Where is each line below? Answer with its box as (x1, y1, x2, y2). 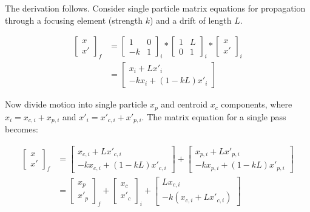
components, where (221, 98, 292, 111)
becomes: (5, 122, 38, 135)
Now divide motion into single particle (5, 98, 147, 111)
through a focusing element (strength (5, 13, 143, 26)
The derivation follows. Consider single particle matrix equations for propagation (5, 2, 306, 14)
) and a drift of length (149, 13, 232, 26)
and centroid (161, 98, 207, 111)
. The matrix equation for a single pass (141, 110, 286, 123)
